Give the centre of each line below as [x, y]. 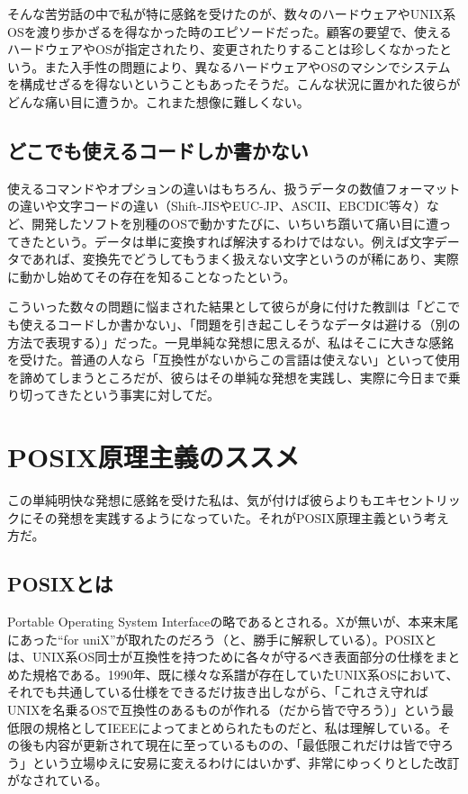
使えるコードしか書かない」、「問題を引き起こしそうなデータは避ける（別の [240, 324]
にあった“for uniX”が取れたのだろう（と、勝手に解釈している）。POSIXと [222, 639]
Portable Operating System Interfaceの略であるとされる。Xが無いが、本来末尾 [233, 621]
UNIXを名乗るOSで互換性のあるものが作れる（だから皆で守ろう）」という [225, 709]
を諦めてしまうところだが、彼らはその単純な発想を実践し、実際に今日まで [228, 377]
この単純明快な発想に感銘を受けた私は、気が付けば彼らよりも [190, 500]
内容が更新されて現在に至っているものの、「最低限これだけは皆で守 [243, 745]
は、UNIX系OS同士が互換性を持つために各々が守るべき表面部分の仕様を [221, 657]
